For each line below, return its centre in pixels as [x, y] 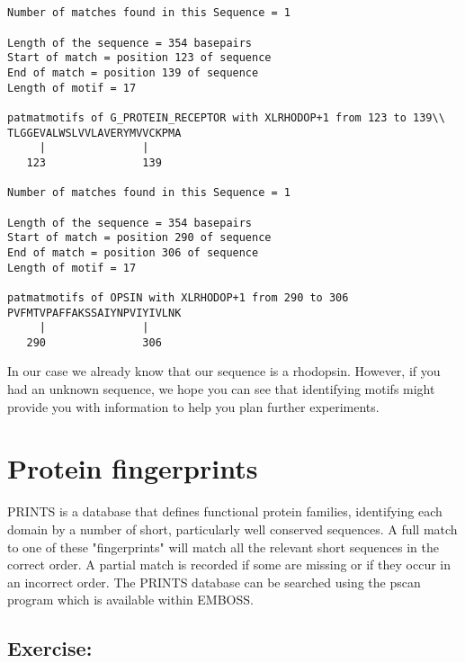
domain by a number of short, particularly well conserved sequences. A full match [232, 529]
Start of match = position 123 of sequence [139, 58]
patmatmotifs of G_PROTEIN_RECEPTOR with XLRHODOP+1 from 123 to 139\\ [226, 117]
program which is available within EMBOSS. [130, 600]
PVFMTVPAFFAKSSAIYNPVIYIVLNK [94, 313]
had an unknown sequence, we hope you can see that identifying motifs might [221, 389]
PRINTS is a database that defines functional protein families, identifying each [225, 511]
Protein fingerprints [133, 468]
